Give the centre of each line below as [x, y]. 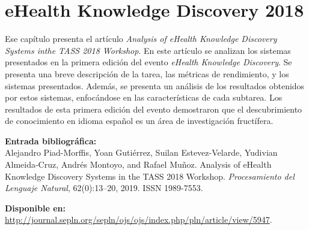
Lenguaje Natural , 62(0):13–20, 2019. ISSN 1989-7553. [104, 188]
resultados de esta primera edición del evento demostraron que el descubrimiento [154, 109]
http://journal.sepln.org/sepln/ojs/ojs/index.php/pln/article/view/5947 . [139, 220]
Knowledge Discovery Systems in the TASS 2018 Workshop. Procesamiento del [150, 176]
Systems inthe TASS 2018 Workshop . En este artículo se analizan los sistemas [148, 50]
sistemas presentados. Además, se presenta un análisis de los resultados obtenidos [155, 85]
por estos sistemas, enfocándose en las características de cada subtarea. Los [144, 97]
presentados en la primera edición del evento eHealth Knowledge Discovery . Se [148, 62]
